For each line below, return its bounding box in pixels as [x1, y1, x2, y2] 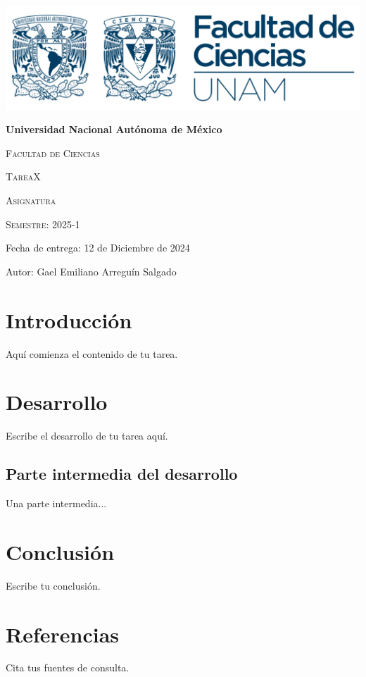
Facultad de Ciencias [6, 145, 100, 160]
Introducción [6, 305, 132, 334]
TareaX [6, 169, 41, 184]
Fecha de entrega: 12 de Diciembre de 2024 [6, 240, 190, 255]
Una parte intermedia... [6, 496, 107, 511]
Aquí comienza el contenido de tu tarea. [6, 346, 178, 361]
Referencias [6, 619, 120, 648]
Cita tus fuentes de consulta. [6, 660, 130, 675]
